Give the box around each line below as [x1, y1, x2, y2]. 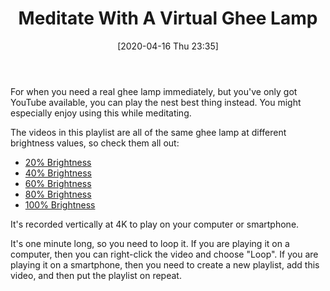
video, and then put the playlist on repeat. [10, 269, 182, 281]
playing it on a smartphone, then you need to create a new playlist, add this [10, 258, 320, 271]
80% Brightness [24, 188, 92, 200]
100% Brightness [24, 198, 96, 211]
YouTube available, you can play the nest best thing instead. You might [10, 96, 302, 108]
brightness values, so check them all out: [10, 137, 180, 149]
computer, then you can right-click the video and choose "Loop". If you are [10, 248, 319, 260]
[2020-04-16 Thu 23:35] [117, 40, 219, 52]
